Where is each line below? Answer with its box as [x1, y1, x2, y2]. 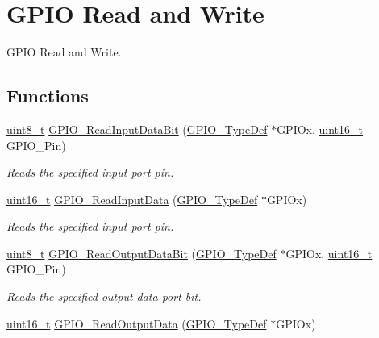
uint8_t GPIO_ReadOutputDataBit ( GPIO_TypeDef [6, 244, 277, 261]
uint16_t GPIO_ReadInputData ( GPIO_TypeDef [6, 190, 258, 207]
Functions [6, 83, 89, 108]
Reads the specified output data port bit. [6, 288, 202, 305]
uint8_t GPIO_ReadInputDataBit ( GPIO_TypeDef [6, 120, 268, 137]
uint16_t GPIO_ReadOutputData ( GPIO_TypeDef [6, 315, 267, 332]
